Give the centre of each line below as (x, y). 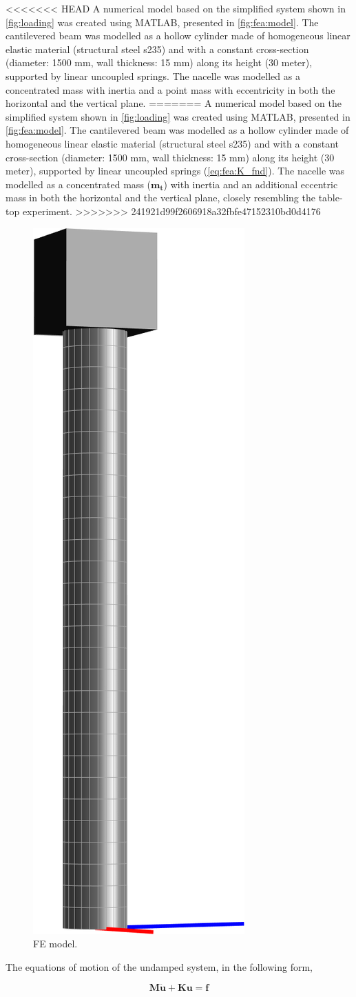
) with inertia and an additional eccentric (251, 184)
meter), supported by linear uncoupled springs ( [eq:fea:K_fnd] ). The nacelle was (175, 171)
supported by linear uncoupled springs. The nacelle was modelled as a (153, 75)
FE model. (55, 944)
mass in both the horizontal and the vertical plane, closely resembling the (160, 198)
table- (331, 198)
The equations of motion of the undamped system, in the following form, (159, 966)
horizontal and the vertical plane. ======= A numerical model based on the (174, 103)
